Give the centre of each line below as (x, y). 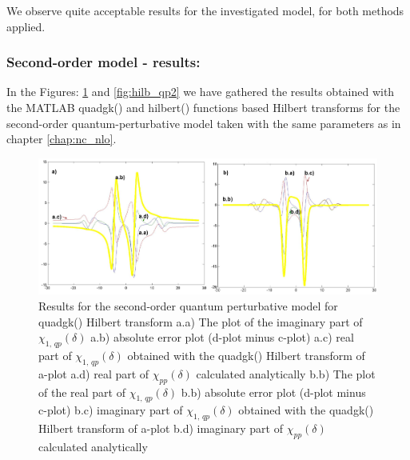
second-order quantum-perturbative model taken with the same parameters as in (204, 123)
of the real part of (82, 392)
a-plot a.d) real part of (94, 373)
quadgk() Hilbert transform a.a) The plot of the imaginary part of (201, 321)
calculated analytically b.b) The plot (286, 373)
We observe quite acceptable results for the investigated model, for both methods (205, 10)
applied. (26, 26)
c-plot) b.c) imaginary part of (111, 410)
